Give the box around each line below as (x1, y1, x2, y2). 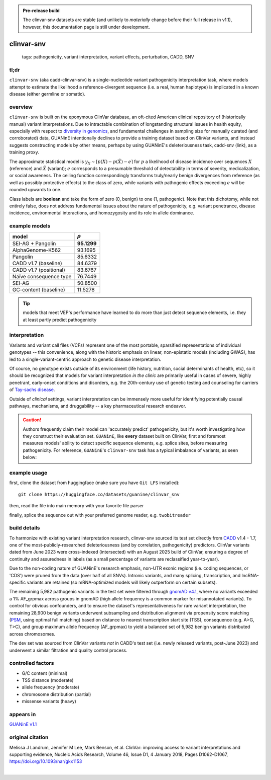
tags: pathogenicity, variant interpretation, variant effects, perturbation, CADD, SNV (22, 54, 194, 60)
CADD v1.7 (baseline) (12, 260, 62, 267)
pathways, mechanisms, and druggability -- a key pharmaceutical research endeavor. (9, 403, 187, 409)
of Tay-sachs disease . (9, 386, 55, 393)
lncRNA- (241, 572, 259, 578)
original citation (9, 734, 49, 741)
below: (23, 454, 37, 460)
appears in (9, 711, 36, 718)
